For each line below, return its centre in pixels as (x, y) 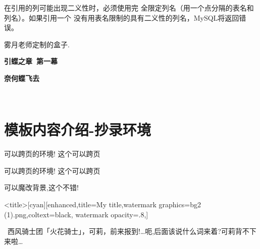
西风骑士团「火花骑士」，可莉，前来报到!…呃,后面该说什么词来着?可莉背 (125, 231)
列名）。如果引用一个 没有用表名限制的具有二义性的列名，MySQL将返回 (122, 17)
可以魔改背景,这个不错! (41, 187)
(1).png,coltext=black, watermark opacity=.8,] (76, 214)
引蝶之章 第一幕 (31, 61)
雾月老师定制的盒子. (37, 44)
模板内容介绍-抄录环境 (77, 130)
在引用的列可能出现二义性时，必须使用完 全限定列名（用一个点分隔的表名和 (129, 8)
